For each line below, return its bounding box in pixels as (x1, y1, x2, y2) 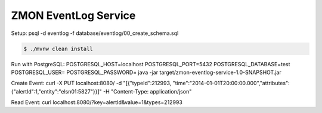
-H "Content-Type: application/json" (103, 88, 192, 95)
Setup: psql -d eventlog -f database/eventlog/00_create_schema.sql (11, 30, 179, 37)
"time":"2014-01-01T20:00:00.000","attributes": (172, 80, 290, 87)
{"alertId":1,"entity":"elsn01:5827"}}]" (11, 88, 103, 95)
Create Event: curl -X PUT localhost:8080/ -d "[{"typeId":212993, (11, 80, 172, 87)
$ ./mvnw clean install (23, 45, 94, 52)
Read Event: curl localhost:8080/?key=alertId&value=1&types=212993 (11, 99, 183, 106)
